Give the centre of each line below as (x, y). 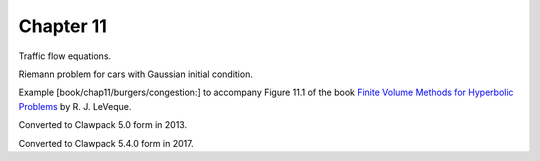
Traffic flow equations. (65, 56)
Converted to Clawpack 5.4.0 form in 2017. (106, 143)
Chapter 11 (62, 26)
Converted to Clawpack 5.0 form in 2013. (103, 125)
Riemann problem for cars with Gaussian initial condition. (136, 74)
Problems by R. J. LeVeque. (75, 106)
